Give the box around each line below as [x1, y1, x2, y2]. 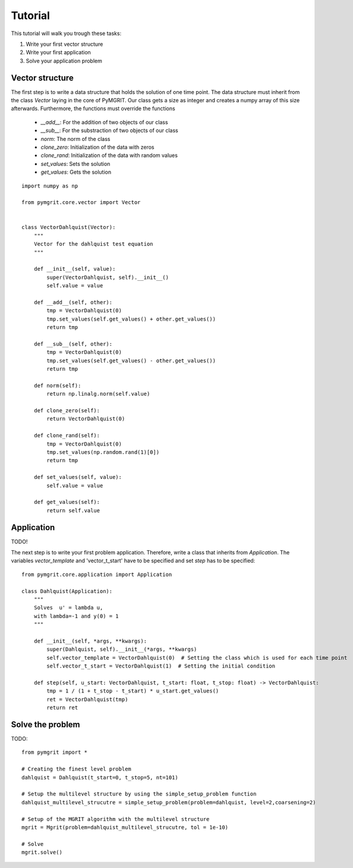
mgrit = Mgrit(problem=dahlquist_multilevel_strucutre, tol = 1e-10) [21, 824, 229, 831]
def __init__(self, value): [33, 265, 116, 272]
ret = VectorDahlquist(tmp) [46, 696, 128, 703]
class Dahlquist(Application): [21, 588, 113, 594]
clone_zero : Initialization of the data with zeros [40, 143, 155, 151]
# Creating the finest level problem [21, 766, 132, 773]
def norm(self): [33, 382, 81, 389]
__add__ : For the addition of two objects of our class [40, 118, 169, 126]
